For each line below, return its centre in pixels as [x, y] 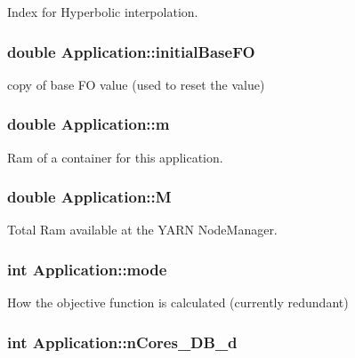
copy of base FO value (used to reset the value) [136, 84]
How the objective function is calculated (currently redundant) [178, 302]
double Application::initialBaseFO [131, 51]
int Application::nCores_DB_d [122, 342]
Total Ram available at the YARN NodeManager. [142, 230]
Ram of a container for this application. [115, 157]
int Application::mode [87, 269]
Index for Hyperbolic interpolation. [103, 12]
